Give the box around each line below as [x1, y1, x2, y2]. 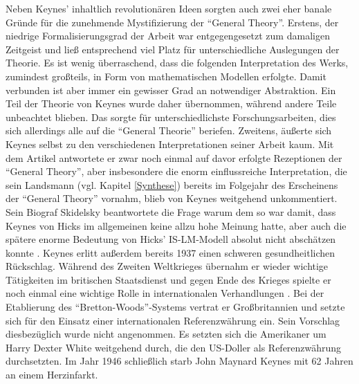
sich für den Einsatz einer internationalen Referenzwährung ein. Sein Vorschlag [6, 313, 340, 327]
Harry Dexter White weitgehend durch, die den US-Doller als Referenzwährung [6, 340, 342, 354]
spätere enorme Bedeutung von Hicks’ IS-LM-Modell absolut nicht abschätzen [6, 232, 336, 246]
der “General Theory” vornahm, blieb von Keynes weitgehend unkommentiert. [6, 191, 338, 205]
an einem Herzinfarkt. [6, 367, 98, 382]
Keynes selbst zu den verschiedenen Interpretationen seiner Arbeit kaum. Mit [6, 136, 334, 151]
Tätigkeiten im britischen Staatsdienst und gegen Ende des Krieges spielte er [6, 272, 331, 286]
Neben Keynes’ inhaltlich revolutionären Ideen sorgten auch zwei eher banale [6, 1, 332, 15]
